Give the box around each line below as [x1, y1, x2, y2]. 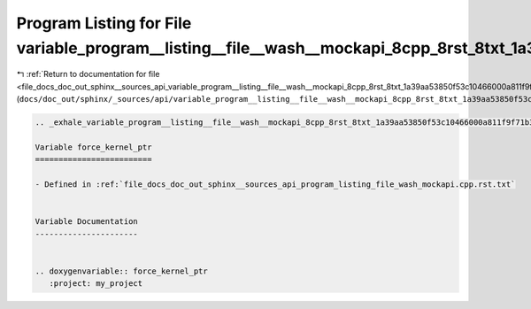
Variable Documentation [35, 217, 139, 227]
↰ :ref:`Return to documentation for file [16, 69, 160, 80]
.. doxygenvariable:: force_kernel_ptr [35, 266, 208, 276]
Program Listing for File [16, 13, 192, 33]
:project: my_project [49, 279, 143, 289]
